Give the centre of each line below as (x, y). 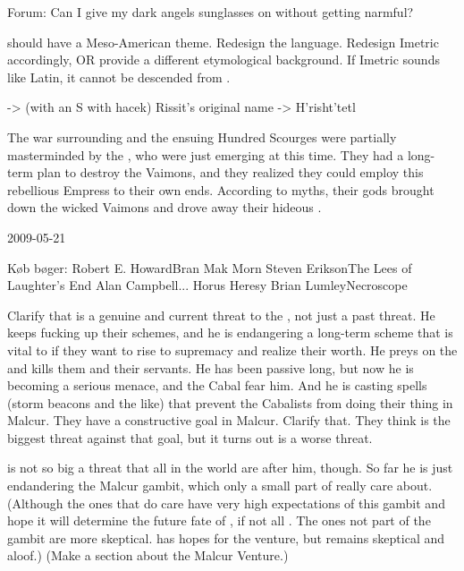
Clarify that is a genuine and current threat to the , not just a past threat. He (221, 315)
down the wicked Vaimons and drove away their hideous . (165, 207)
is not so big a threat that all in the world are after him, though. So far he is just (230, 468)
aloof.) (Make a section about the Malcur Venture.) (148, 555)
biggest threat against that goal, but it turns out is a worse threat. (190, 437)
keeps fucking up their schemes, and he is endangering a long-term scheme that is (230, 332)
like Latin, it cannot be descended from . (119, 77)
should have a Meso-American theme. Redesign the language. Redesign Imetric (223, 42)
